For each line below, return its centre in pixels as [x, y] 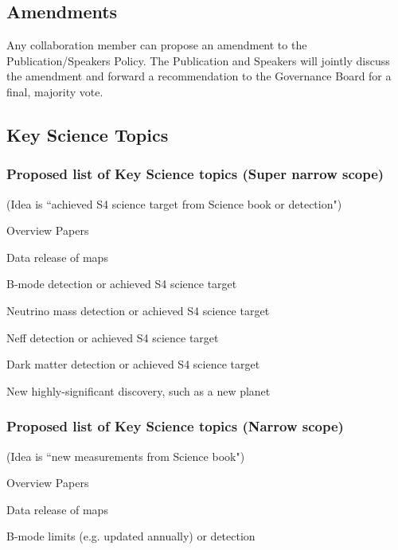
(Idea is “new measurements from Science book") [126, 456]
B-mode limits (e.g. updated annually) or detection [131, 536]
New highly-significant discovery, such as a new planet [139, 390]
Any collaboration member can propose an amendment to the [157, 45]
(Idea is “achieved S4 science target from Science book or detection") [174, 203]
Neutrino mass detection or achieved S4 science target [138, 310]
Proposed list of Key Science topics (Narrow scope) [175, 426]
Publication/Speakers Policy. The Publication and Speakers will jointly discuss [198, 60]
